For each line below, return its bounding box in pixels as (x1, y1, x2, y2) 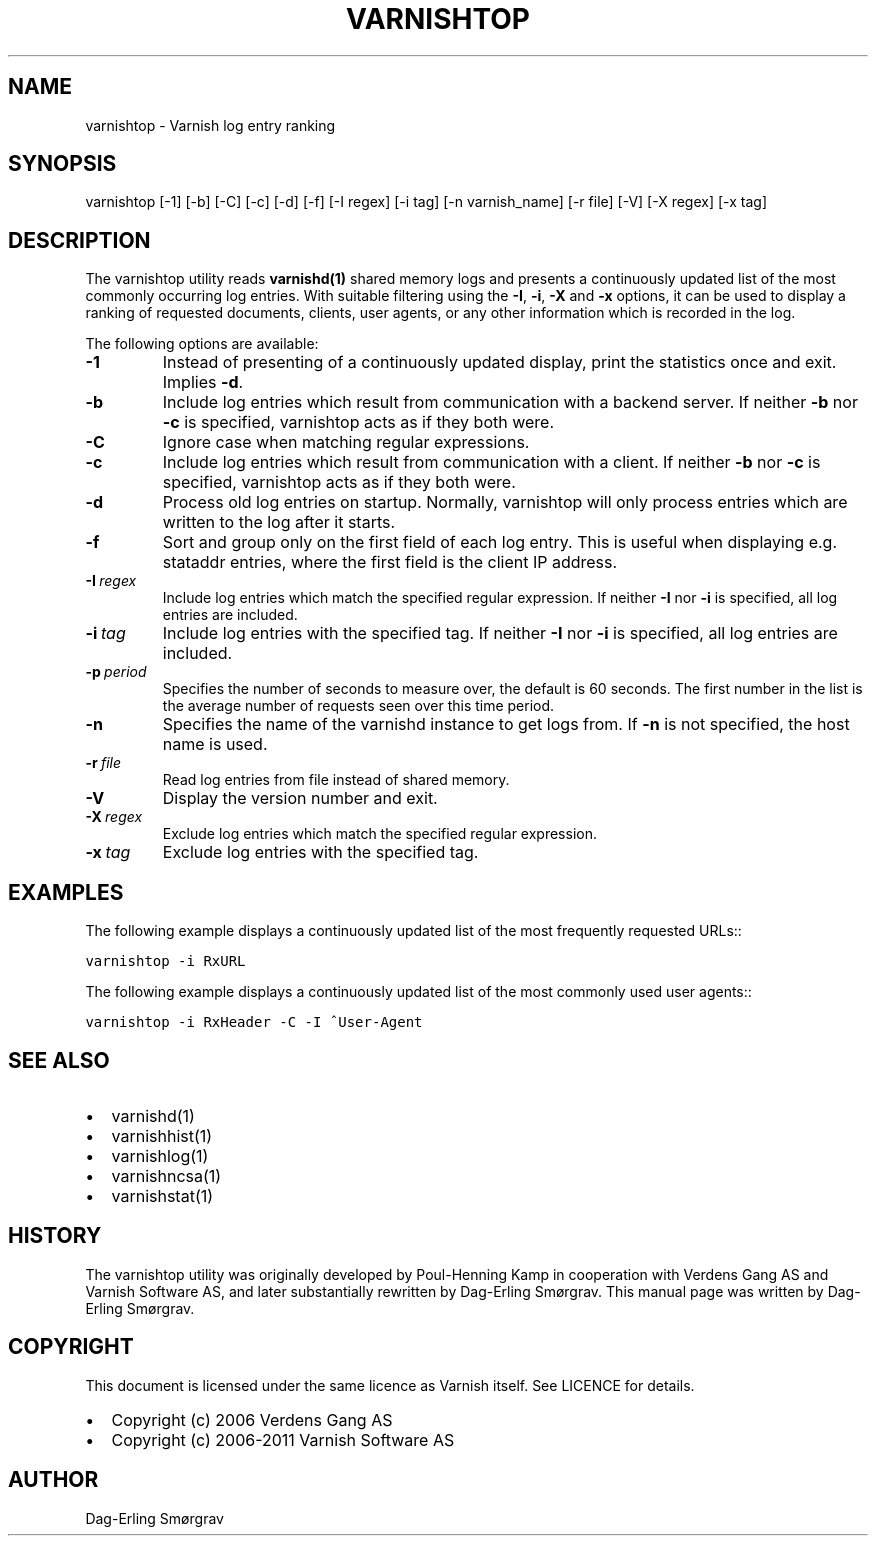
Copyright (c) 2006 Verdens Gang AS (111, 1409, 393, 1430)
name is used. (162, 734, 268, 755)
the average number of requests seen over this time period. (162, 697, 555, 715)
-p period (85, 663, 147, 681)
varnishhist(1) (111, 1125, 213, 1146)
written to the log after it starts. (162, 512, 396, 533)
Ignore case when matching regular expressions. (162, 432, 530, 453)
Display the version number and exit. (162, 788, 438, 809)
